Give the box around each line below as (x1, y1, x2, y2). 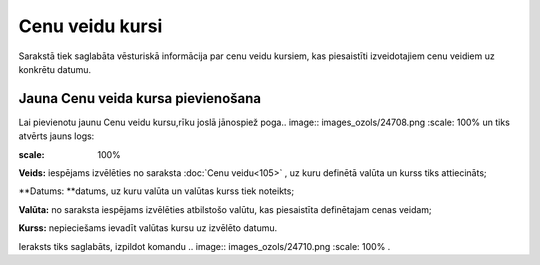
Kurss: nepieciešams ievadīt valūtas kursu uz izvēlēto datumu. (18, 222, 278, 234)
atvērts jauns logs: (18, 130, 95, 142)
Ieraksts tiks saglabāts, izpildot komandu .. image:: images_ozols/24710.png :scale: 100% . (18, 240, 391, 252)
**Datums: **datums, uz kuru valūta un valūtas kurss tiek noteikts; (18, 185, 295, 197)
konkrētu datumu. (18, 63, 92, 75)
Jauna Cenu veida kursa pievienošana (18, 90, 262, 107)
